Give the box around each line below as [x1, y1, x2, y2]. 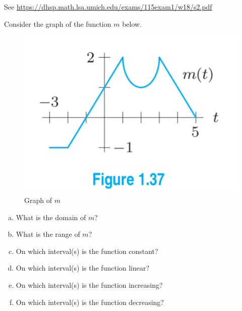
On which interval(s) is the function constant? [16, 245, 158, 256]
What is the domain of [16, 212, 86, 222]
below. [122, 18, 142, 29]
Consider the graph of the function [4, 18, 111, 29]
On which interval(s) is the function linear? [16, 263, 150, 273]
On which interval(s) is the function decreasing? [16, 296, 164, 307]
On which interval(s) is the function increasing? [16, 280, 163, 290]
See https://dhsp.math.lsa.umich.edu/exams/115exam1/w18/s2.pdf [4, 2, 212, 12]
